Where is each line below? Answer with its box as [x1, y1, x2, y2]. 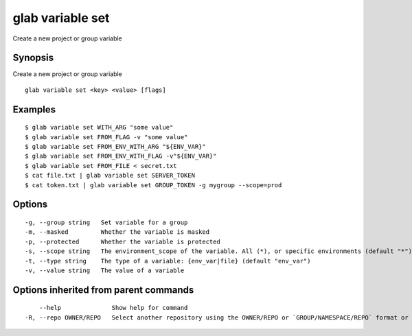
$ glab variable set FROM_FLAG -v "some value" [25, 133, 188, 141]
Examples [12, 104, 56, 115]
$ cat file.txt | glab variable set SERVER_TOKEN [25, 171, 196, 180]
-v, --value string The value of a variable [25, 266, 185, 274]
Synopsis [12, 52, 54, 64]
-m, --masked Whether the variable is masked [25, 228, 209, 236]
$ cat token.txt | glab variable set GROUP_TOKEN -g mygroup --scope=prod [25, 181, 282, 189]
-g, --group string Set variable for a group [25, 219, 188, 226]
